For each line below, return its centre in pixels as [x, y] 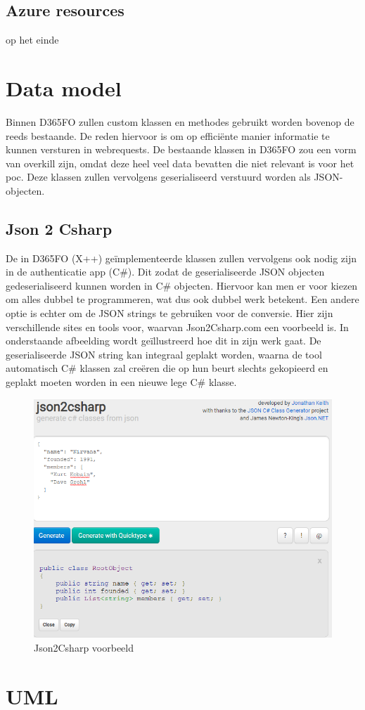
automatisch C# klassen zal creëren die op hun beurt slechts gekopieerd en [167, 368]
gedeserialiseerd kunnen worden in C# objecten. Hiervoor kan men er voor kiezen [182, 285]
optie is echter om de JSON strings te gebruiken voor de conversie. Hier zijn [169, 313]
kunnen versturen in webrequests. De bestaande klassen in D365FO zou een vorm [181, 149]
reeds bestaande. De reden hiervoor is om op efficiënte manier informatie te [168, 135]
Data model [64, 88]
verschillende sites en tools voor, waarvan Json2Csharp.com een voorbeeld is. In [177, 327]
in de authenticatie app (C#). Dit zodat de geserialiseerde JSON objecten [165, 272]
